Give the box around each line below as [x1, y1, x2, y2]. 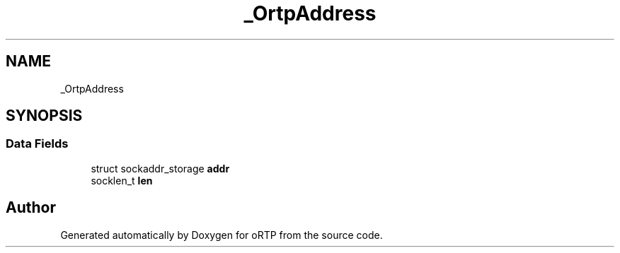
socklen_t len [91, 174, 153, 187]
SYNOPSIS [6, 107, 83, 125]
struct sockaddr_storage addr [91, 162, 230, 175]
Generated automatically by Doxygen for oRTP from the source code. [60, 228, 383, 241]
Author [6, 199, 56, 217]
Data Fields [6, 136, 69, 151]
